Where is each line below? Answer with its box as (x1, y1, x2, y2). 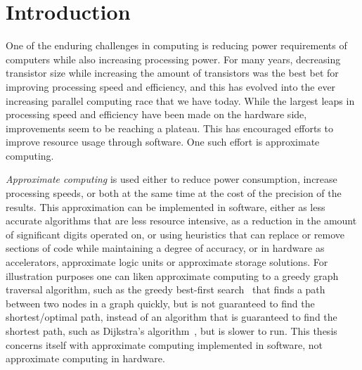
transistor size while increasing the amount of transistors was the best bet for (6, 65, 339, 80)
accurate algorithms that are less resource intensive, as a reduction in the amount (6, 213, 357, 228)
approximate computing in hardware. (6, 351, 165, 366)
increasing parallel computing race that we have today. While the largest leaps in (6, 93, 355, 108)
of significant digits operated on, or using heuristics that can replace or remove (6, 227, 345, 241)
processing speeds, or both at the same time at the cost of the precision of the (6, 186, 342, 200)
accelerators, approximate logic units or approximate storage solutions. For (6, 255, 328, 269)
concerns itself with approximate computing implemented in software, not (6, 337, 323, 352)
